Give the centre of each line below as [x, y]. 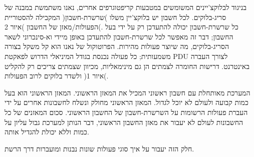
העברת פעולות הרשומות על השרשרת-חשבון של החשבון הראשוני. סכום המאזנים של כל [126, 112]
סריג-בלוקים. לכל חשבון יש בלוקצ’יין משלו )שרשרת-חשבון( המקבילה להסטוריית [115, 17]
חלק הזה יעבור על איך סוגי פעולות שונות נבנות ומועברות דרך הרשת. [99, 148]
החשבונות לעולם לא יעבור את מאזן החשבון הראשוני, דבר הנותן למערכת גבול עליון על [124, 122]
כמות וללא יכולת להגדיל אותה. [47, 132]
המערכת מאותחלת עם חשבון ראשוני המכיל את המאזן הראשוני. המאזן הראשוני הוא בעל [128, 92]
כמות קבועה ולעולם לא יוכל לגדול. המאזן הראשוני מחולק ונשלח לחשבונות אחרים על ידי [126, 102]
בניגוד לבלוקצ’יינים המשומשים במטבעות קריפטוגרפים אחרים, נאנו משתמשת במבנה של [126, 7]
